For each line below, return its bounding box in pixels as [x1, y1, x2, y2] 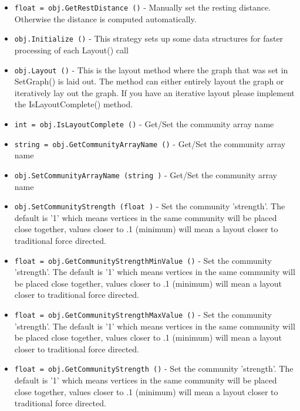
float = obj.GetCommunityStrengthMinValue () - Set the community [14, 254, 272, 266]
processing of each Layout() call [14, 43, 129, 56]
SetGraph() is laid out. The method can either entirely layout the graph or [14, 75, 284, 87]
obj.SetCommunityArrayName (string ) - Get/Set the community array [14, 168, 277, 181]
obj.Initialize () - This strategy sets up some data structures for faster [14, 32, 284, 45]
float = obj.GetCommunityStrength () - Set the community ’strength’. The [14, 362, 294, 375]
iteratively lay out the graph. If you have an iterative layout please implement [14, 86, 295, 98]
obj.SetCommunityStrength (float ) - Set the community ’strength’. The [14, 200, 285, 212]
